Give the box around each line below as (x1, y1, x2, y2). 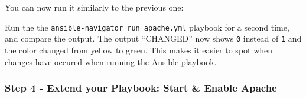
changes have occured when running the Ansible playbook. (5, 55, 217, 67)
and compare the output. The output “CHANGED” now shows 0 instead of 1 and (5, 32, 302, 45)
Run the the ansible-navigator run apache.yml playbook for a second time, (5, 21, 289, 33)
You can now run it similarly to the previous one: (5, 1, 184, 13)
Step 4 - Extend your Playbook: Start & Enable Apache (5, 80, 277, 95)
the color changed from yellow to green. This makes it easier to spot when (5, 43, 273, 56)
